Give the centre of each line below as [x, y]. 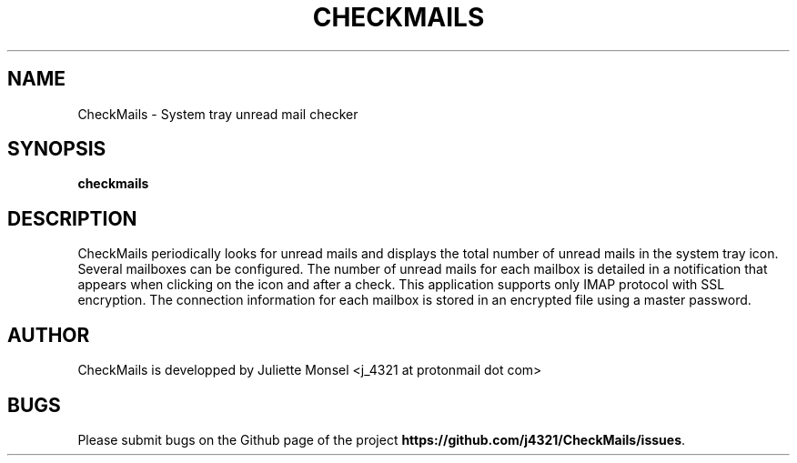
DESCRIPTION [72, 218]
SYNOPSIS [57, 149]
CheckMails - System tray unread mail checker [218, 114]
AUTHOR [49, 335]
